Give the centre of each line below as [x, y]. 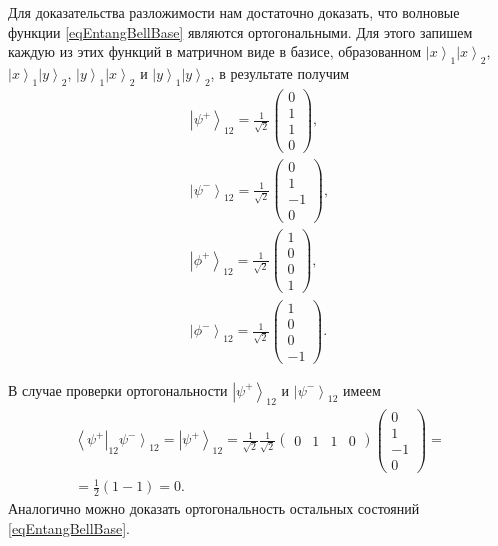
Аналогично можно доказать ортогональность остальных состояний [214, 508]
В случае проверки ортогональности [118, 389]
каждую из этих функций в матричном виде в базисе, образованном [215, 51]
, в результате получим [280, 72]
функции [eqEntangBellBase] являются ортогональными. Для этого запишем [240, 31]
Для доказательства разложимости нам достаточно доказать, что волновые [234, 12]
